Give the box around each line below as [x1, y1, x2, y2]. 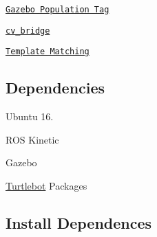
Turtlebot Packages [6, 178, 87, 192]
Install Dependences [6, 212, 152, 233]
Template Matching [6, 47, 90, 57]
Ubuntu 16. [6, 109, 54, 124]
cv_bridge [6, 25, 50, 36]
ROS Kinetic [6, 132, 59, 146]
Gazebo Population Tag [6, 5, 109, 14]
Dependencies [6, 77, 105, 98]
